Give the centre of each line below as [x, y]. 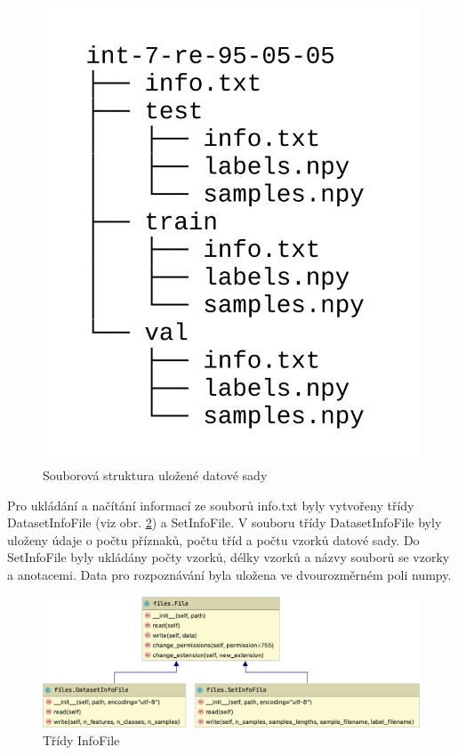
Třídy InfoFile [81, 739]
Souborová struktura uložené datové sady [155, 474]
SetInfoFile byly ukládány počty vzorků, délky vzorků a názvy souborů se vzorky [229, 557]
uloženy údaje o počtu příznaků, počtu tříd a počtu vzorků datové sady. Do [213, 539]
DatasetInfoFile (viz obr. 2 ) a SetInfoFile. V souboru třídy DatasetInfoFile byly [225, 522]
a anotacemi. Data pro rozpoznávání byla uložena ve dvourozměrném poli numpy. [229, 574]
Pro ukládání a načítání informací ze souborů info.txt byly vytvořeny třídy [211, 505]
